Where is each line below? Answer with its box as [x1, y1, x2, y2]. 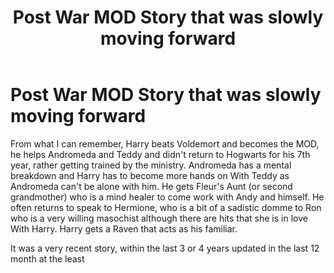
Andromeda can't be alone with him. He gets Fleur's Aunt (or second [10, 180, 293, 192]
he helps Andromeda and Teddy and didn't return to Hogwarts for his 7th [10, 148, 311, 160]
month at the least [10, 252, 85, 265]
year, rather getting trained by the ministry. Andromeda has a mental [10, 159, 292, 171]
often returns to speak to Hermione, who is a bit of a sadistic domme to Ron [10, 201, 322, 213]
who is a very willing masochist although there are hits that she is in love [10, 212, 308, 224]
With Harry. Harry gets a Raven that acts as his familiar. [10, 222, 238, 235]
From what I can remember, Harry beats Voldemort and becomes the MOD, [10, 137, 320, 150]
